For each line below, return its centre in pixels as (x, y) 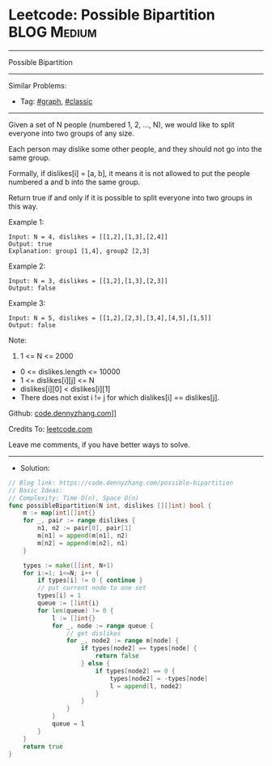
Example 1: (26, 222)
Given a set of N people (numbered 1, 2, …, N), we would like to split (121, 124)
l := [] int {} (73, 618)
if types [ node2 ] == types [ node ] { (139, 648)
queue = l (68, 724)
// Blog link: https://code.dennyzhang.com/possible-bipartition (121, 483)
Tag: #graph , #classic (56, 101)
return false (117, 656)
